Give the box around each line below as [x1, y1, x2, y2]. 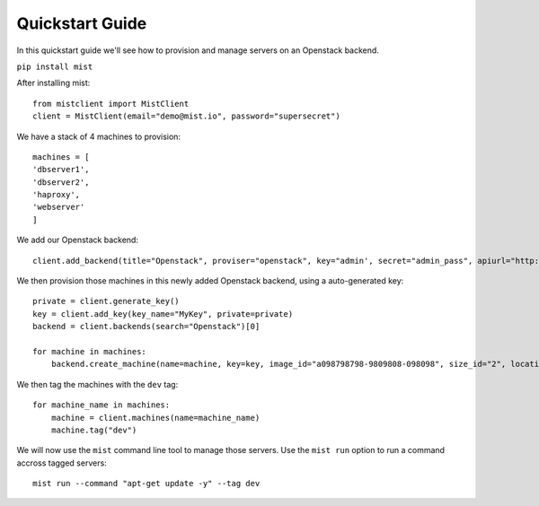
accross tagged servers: [16, 458, 107, 468]
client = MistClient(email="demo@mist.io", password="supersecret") [32, 111, 340, 121]
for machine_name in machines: [32, 400, 171, 410]
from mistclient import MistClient [32, 99, 190, 109]
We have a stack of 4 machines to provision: [16, 131, 181, 142]
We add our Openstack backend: [16, 234, 139, 246]
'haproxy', [32, 189, 81, 200]
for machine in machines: [32, 346, 147, 356]
